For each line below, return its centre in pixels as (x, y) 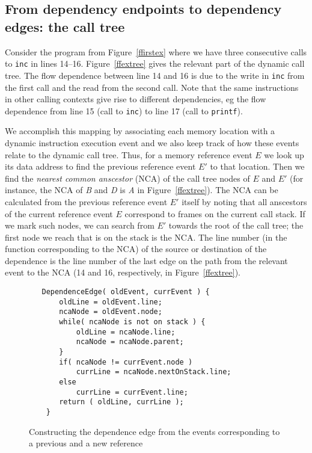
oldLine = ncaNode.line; (126, 332)
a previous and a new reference (86, 443)
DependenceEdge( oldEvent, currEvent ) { (126, 292)
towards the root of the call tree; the (236, 225)
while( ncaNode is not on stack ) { (132, 322)
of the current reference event (59, 213)
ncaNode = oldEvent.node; (111, 312)
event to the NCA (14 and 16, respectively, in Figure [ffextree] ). (123, 272)
